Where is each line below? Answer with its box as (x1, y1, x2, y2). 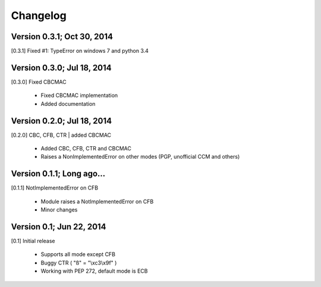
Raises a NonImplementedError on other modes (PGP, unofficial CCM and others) (40, 153, 240, 160)
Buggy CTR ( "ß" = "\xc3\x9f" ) (40, 259, 117, 266)
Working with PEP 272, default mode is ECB (40, 267, 148, 275)
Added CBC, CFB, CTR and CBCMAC (40, 145, 132, 152)
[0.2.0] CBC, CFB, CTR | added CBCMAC (11, 131, 112, 138)
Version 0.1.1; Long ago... (11, 169, 106, 179)
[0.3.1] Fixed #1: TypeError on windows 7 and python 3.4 (11, 48, 149, 55)
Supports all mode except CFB (40, 251, 116, 258)
